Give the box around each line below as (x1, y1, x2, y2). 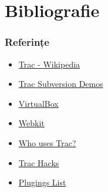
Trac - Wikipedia (18, 58, 80, 70)
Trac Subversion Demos (18, 78, 103, 90)
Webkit (18, 117, 45, 129)
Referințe (5, 35, 49, 49)
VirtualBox (18, 97, 59, 109)
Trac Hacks (18, 156, 59, 169)
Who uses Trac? (18, 136, 76, 149)
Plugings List (18, 176, 66, 188)
